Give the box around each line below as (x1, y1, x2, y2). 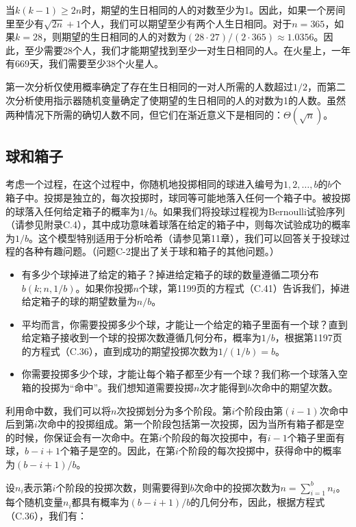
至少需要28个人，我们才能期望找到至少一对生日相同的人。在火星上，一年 (24, 42, 351, 57)
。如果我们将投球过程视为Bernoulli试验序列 (153, 204, 345, 218)
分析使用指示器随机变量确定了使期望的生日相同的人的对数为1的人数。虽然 (14, 93, 346, 107)
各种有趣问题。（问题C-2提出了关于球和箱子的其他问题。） (24, 244, 279, 258)
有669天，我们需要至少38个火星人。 (5, 56, 164, 71)
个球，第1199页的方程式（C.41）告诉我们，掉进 (138, 280, 350, 295)
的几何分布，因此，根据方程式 (190, 495, 325, 509)
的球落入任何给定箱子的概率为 (5, 204, 140, 218)
